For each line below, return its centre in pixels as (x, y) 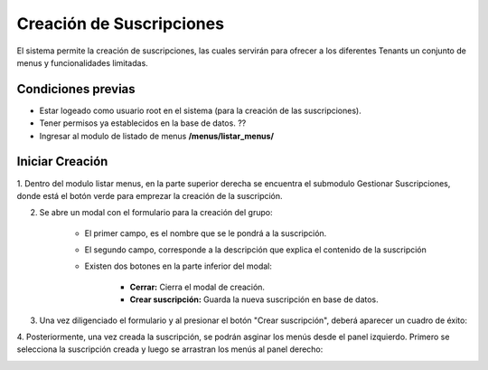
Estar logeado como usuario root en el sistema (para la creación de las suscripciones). (200, 110)
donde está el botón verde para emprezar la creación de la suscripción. (150, 195)
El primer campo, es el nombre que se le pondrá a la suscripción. (206, 233)
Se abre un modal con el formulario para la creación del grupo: (156, 213)
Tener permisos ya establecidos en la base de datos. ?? (143, 123)
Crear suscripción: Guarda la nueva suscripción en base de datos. (254, 299)
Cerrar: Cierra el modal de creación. (197, 287)
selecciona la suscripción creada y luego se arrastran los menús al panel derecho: (170, 349)
